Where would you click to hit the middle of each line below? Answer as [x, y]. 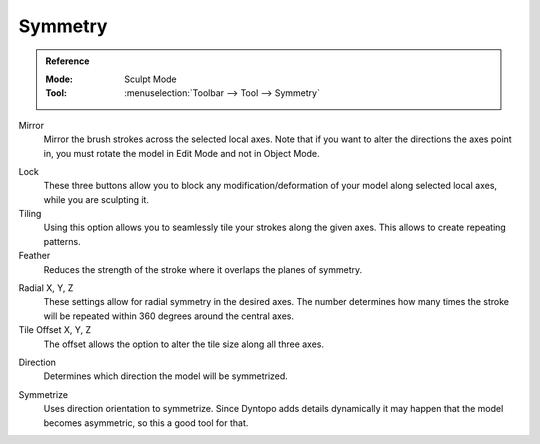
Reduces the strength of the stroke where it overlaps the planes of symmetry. [203, 269]
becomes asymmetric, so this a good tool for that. [146, 422]
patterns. [62, 241]
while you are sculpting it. [96, 199]
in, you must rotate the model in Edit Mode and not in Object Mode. [181, 153]
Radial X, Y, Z [46, 288]
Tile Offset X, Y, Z [55, 330]
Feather [34, 256]
